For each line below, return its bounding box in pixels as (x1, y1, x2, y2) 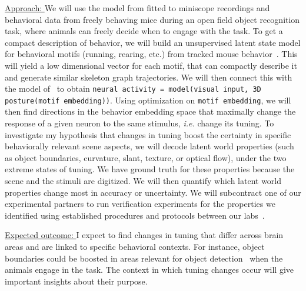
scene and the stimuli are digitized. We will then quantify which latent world (5, 175, 282, 187)
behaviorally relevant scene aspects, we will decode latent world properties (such (5, 140, 294, 152)
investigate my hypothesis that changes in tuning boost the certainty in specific (5, 128, 291, 141)
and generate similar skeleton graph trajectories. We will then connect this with (5, 71, 292, 83)
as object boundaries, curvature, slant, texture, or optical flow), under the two (5, 151, 287, 163)
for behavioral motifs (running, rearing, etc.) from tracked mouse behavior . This (5, 48, 298, 60)
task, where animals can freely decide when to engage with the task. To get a (5, 25, 283, 37)
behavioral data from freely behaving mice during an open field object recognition (5, 13, 300, 25)
